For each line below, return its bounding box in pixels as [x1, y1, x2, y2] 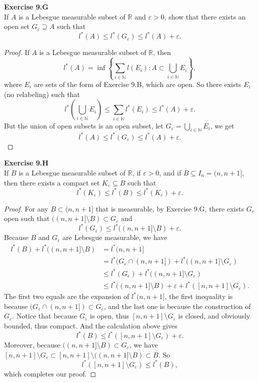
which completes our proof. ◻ [4, 368, 96, 378]
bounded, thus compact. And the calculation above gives [4, 320, 177, 330]
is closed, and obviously [178, 310, 250, 321]
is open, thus [90, 310, 129, 321]
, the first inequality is [164, 291, 233, 301]
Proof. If [4, 47, 29, 57]
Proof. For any [4, 203, 48, 213]
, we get [210, 120, 234, 130]
